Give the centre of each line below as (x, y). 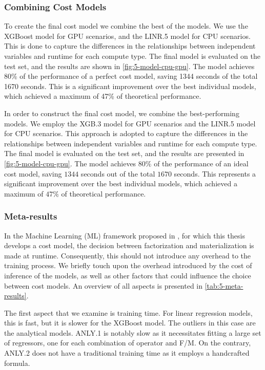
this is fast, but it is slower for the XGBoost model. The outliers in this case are (130, 323)
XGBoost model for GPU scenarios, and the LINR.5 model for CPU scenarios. (127, 36)
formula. (17, 363)
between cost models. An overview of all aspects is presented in (104, 285)
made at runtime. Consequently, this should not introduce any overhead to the (128, 255)
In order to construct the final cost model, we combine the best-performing (122, 113)
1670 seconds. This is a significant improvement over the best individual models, (130, 86)
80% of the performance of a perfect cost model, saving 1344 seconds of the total (131, 76)
